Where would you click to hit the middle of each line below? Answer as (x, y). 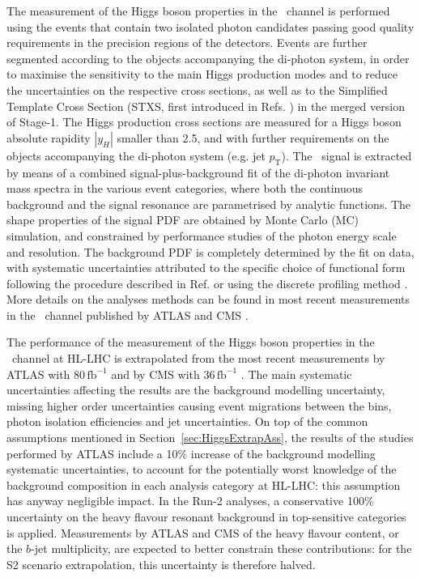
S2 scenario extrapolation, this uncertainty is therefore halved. (161, 564)
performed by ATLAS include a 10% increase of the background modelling (191, 453)
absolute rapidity (49, 137)
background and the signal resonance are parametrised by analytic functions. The (209, 204)
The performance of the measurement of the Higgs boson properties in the (191, 342)
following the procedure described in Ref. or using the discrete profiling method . (207, 283)
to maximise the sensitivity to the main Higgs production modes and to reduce (202, 74)
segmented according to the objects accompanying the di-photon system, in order (208, 58)
